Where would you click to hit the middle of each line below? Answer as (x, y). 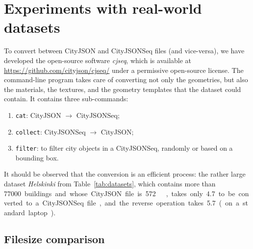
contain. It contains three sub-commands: (66, 99)
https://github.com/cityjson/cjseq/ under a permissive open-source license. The (124, 70)
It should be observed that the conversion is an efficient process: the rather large (125, 174)
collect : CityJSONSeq (51, 131)
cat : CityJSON (38, 115)
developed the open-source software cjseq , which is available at (98, 60)
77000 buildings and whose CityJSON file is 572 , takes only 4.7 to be (120, 193)
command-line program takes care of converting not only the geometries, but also (126, 79)
